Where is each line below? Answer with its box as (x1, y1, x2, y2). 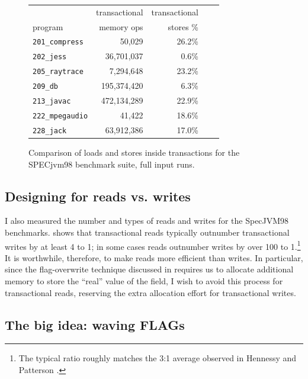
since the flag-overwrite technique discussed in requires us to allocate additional (5, 263, 294, 275)
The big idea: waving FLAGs (5, 315, 185, 333)
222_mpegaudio (33, 111, 88, 120)
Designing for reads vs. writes (5, 187, 191, 205)
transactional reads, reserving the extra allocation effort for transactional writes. (5, 286, 296, 298)
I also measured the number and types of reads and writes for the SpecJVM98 (5, 214, 289, 227)
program (33, 20, 63, 33)
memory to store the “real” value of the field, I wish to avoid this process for (5, 275, 283, 287)
